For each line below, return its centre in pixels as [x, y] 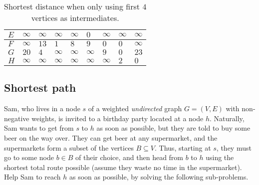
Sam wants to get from [39, 128]
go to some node [29, 157]
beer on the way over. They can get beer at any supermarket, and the [111, 137]
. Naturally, [227, 118]
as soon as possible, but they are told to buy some [173, 128]
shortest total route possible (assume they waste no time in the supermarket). [123, 167]
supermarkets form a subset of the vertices [69, 147]
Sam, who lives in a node [42, 108]
